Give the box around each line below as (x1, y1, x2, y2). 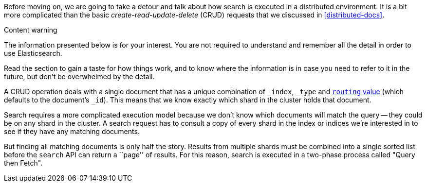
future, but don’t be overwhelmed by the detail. (4, 72, 155, 81)
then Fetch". (4, 159, 43, 167)
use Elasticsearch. (4, 49, 62, 57)
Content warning (4, 26, 57, 34)
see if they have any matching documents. (4, 127, 140, 135)
